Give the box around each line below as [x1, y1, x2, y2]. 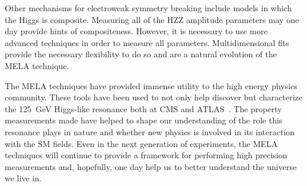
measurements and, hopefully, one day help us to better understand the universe [5, 160, 297, 172]
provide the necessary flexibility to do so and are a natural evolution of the [5, 48, 277, 60]
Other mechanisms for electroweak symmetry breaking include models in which [5, 2, 292, 14]
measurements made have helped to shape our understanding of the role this [5, 114, 283, 126]
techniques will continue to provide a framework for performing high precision [5, 149, 287, 161]
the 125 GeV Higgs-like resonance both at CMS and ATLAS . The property [5, 102, 282, 115]
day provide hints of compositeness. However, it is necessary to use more [5, 25, 268, 37]
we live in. [5, 172, 41, 184]
